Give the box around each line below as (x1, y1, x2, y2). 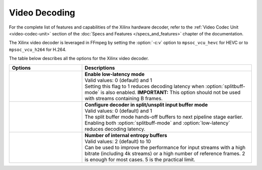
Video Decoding (9, 7, 75, 18)
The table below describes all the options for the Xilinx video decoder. (9, 56, 149, 62)
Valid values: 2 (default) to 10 (84, 138, 151, 145)
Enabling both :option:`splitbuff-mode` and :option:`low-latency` (84, 119, 230, 126)
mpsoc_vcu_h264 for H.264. (9, 46, 66, 52)
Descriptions (84, 64, 115, 71)
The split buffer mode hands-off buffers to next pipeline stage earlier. (84, 113, 244, 120)
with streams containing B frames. (84, 95, 163, 102)
